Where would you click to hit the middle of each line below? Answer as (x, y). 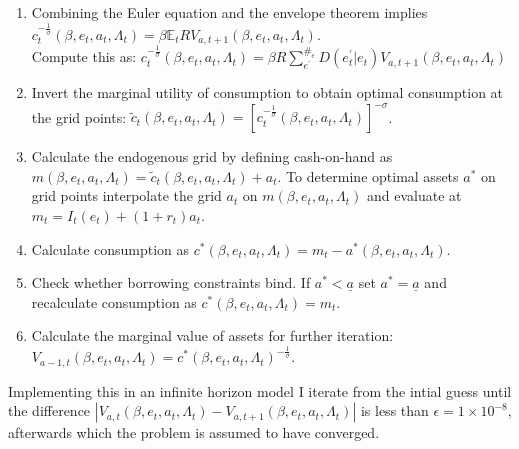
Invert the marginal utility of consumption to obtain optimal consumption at (267, 92)
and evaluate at (414, 195)
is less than (394, 410)
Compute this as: (84, 56)
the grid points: (79, 116)
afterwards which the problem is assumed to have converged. (194, 432)
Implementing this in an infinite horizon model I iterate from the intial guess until (260, 390)
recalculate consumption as (114, 301)
